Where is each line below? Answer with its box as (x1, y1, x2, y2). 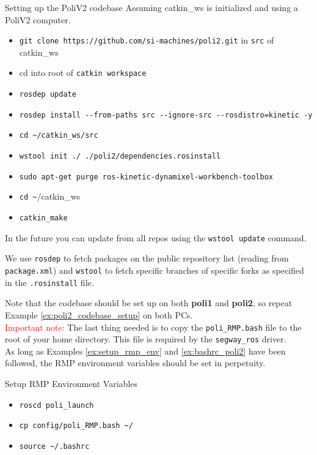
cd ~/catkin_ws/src (19, 131, 98, 140)
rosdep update (19, 90, 76, 99)
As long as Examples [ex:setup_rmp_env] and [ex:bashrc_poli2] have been (5, 344, 286, 357)
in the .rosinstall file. (5, 276, 94, 288)
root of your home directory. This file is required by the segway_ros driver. (5, 333, 286, 345)
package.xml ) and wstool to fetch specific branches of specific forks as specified (5, 264, 304, 276)
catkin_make (19, 214, 68, 223)
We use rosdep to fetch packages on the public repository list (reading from (5, 252, 289, 265)
